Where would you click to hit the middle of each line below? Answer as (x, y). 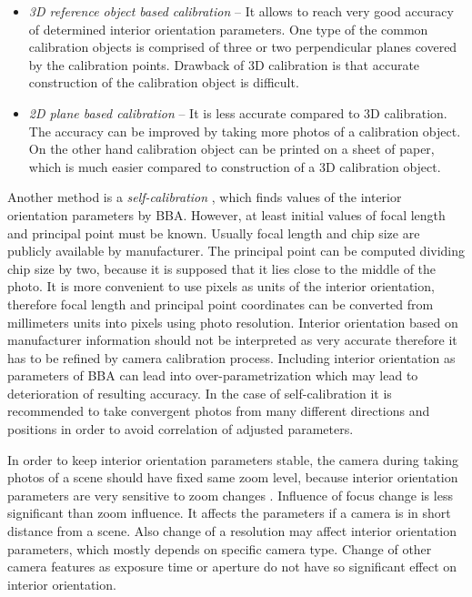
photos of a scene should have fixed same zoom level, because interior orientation (233, 477)
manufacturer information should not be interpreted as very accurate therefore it (232, 340)
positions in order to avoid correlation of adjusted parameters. (181, 429)
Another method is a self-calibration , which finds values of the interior (205, 197)
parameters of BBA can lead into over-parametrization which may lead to (213, 375)
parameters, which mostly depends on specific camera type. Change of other (220, 548)
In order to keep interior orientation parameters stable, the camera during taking (233, 459)
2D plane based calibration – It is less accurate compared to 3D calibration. (238, 112)
